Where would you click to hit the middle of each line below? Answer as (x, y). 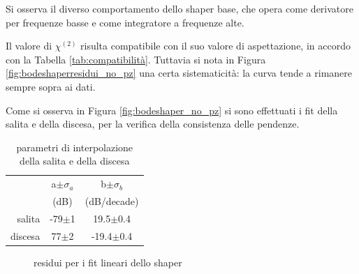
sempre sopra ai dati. (51, 86)
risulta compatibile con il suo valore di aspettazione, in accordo (215, 46)
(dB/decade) (112, 201)
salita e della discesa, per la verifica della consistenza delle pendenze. (153, 124)
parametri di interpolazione (75, 147)
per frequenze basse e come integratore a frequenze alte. (125, 22)
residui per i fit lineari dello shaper (108, 262)
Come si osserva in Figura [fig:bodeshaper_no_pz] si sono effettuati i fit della (172, 110)
